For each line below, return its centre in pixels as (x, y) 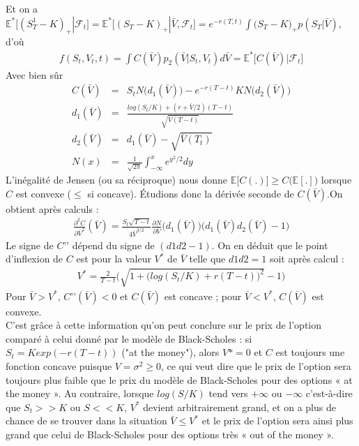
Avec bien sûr (35, 74)
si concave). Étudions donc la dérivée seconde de (191, 193)
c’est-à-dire (329, 393)
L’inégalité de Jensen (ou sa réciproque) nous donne (117, 180)
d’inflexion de (35, 259)
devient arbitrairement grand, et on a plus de (239, 407)
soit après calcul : (307, 259)
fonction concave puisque (59, 366)
